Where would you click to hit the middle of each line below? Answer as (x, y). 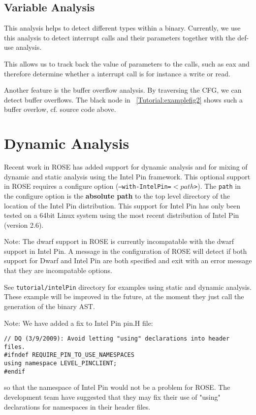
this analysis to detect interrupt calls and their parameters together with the (120, 37)
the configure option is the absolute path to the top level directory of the (117, 195)
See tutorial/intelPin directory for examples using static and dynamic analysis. (128, 287)
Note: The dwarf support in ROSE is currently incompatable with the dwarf (119, 241)
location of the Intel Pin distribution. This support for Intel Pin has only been (122, 205)
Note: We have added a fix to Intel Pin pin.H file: (79, 323)
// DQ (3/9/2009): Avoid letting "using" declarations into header (117, 339)
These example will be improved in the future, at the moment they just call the (124, 296)
